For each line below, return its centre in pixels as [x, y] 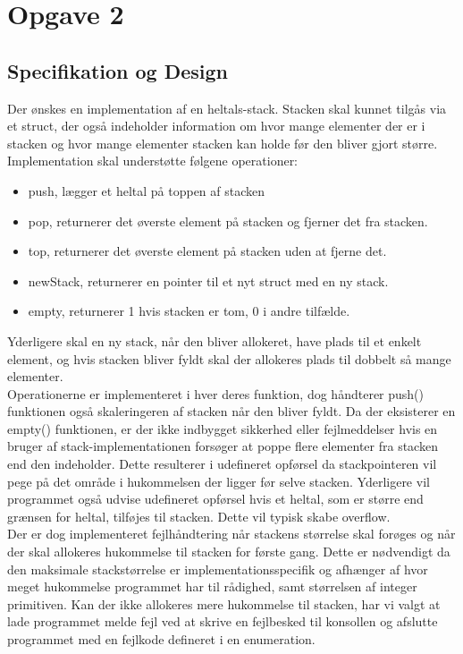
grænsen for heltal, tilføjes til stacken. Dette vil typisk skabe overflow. [199, 516]
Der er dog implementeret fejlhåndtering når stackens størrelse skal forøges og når [231, 534]
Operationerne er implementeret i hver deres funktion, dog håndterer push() [216, 393]
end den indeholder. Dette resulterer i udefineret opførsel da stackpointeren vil [222, 464]
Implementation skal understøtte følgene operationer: [153, 161]
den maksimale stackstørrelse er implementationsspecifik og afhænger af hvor [218, 569]
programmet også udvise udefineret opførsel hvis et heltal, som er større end [215, 499]
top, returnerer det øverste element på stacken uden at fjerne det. [207, 251]
